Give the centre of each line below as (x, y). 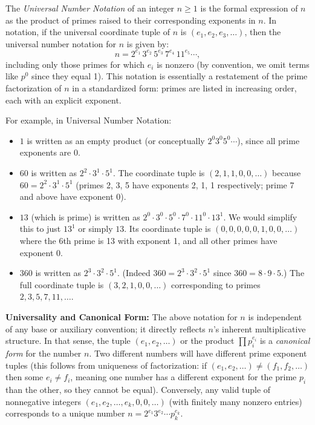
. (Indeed (134, 273)
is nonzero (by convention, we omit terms (233, 64)
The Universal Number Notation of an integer (90, 8)
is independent (275, 316)
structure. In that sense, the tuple (68, 341)
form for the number (44, 353)
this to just (40, 229)
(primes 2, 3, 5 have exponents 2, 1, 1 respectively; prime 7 (185, 184)
